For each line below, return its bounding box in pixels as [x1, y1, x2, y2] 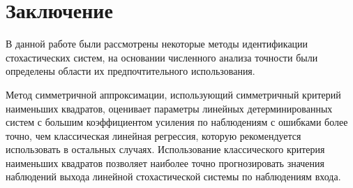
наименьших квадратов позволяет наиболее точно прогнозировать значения [6, 155, 325, 170]
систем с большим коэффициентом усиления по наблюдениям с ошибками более [6, 115, 348, 129]
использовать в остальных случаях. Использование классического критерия [6, 142, 325, 157]
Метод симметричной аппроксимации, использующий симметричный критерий [6, 87, 341, 101]
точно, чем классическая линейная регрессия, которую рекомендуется [6, 128, 301, 143]
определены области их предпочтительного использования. [6, 64, 255, 78]
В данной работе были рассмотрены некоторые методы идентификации [6, 36, 308, 51]
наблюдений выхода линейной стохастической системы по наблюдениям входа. [6, 169, 341, 184]
